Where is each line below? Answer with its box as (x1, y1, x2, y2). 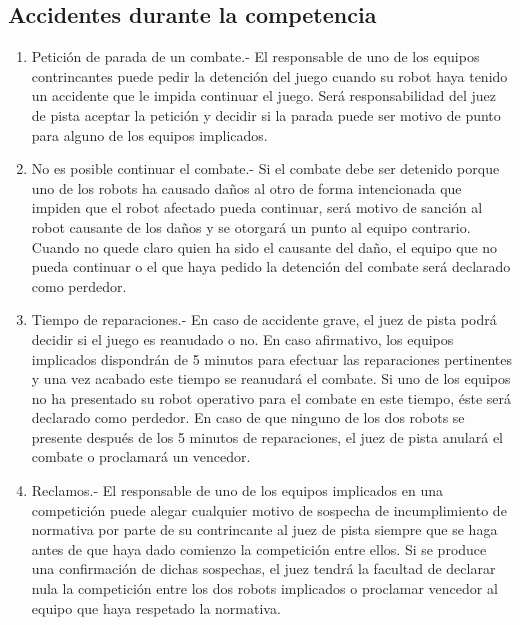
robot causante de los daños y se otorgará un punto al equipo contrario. (31, 216, 471, 237)
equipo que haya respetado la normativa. (31, 597, 281, 618)
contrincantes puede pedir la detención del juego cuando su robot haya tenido (31, 65, 508, 86)
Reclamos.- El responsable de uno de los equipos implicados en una (31, 480, 443, 501)
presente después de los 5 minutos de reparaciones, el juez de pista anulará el (31, 426, 503, 447)
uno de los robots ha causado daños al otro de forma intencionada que (31, 177, 462, 198)
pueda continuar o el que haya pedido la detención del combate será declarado (31, 256, 511, 277)
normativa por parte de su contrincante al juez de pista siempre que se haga (31, 519, 498, 540)
